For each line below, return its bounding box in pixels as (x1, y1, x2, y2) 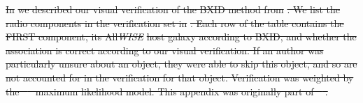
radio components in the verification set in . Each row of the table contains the (6, 15, 344, 30)
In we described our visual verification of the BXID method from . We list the (6, 2, 340, 16)
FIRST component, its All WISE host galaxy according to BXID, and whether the (6, 29, 357, 44)
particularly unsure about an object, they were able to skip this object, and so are (6, 56, 357, 71)
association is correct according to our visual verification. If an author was (6, 42, 324, 57)
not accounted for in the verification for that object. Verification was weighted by (6, 70, 354, 84)
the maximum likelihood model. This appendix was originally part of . (6, 84, 328, 98)
